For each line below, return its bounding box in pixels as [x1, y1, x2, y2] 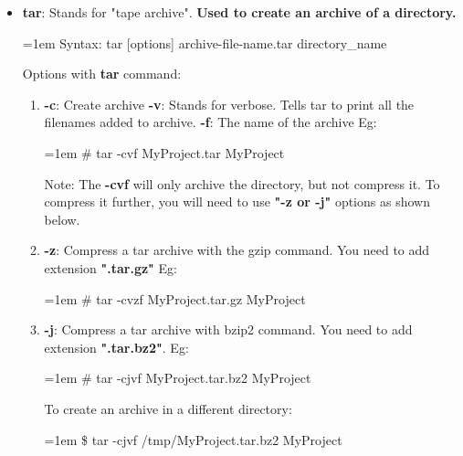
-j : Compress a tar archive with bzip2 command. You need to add [44, 320, 413, 339]
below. [44, 209, 80, 228]
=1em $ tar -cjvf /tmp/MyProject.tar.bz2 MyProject [44, 429, 342, 449]
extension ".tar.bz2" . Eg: [44, 337, 189, 356]
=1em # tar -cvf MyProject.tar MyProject [44, 143, 285, 162]
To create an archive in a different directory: [44, 398, 292, 418]
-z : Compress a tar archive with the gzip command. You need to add [44, 240, 430, 260]
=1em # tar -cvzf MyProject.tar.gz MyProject [44, 289, 306, 308]
